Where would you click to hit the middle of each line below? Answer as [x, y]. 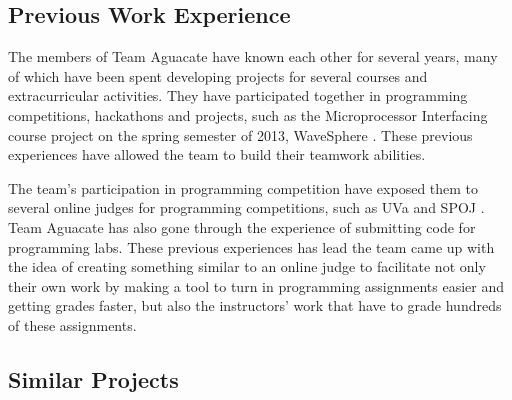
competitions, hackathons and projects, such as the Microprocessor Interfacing [248, 114]
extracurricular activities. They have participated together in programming [238, 95]
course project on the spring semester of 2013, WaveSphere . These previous [240, 134]
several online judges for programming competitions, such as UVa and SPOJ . [246, 207]
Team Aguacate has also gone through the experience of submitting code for [242, 226]
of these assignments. [72, 324]
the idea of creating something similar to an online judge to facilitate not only [247, 266]
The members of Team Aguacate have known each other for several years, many [253, 56]
